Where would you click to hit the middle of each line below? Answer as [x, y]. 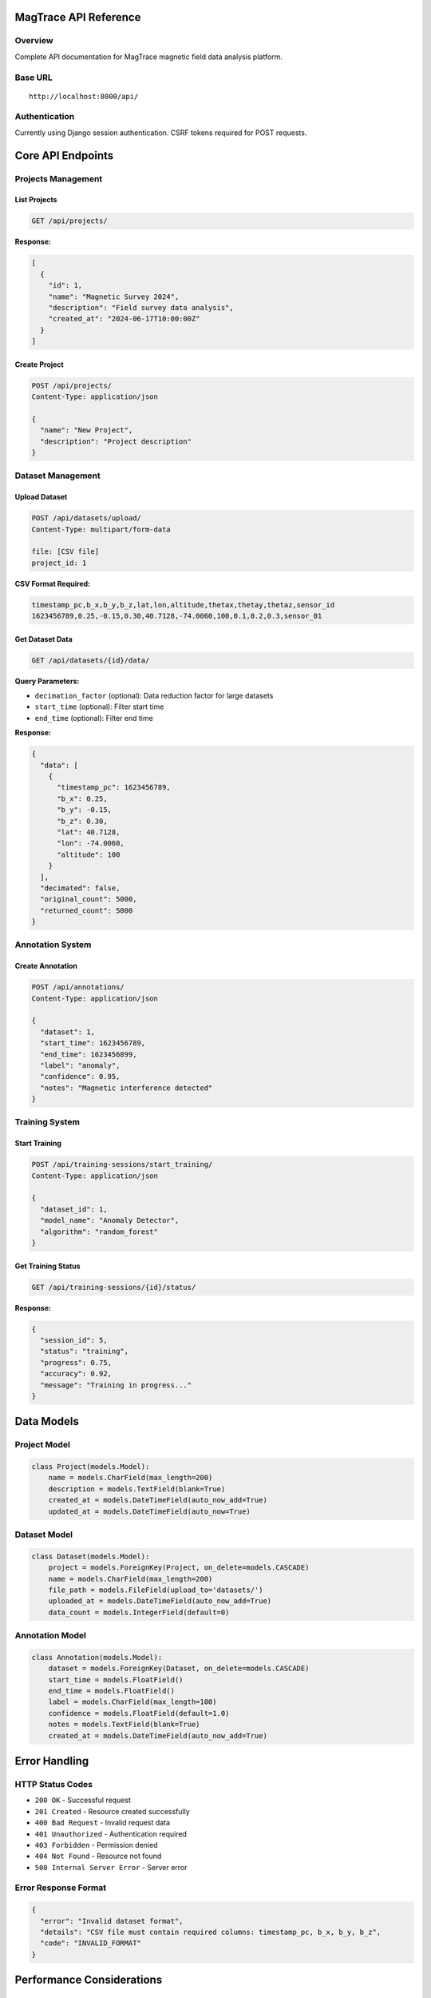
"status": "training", [85, 1351]
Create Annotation [46, 966]
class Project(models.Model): [91, 1467]
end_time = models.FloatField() [112, 1691]
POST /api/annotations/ [78, 987]
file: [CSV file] [65, 552]
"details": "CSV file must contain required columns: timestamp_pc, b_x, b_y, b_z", [211, 1932]
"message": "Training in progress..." [116, 1385]
